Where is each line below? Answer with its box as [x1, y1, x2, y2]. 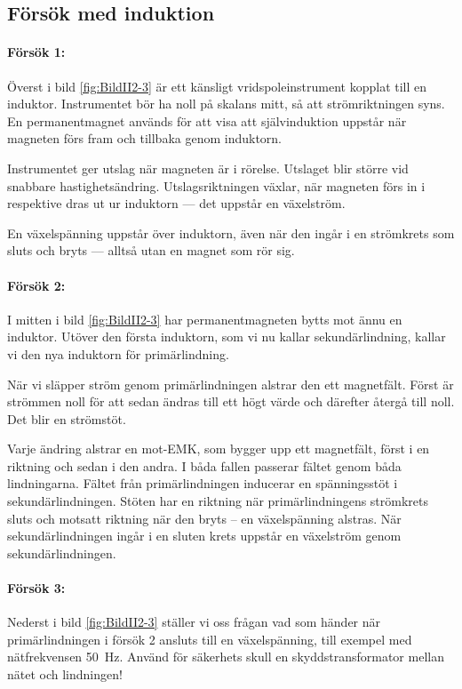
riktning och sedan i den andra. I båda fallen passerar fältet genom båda [7, 456, 402, 475]
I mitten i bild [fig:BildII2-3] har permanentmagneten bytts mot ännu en [7, 309, 402, 328]
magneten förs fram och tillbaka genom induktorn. [7, 129, 283, 148]
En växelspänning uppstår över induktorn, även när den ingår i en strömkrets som [7, 223, 455, 242]
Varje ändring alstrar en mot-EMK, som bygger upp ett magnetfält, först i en [7, 439, 430, 458]
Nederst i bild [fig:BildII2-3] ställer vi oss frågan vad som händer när [7, 613, 381, 631]
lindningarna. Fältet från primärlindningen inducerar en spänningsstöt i [7, 474, 398, 493]
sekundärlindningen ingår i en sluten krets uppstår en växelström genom [7, 526, 402, 545]
